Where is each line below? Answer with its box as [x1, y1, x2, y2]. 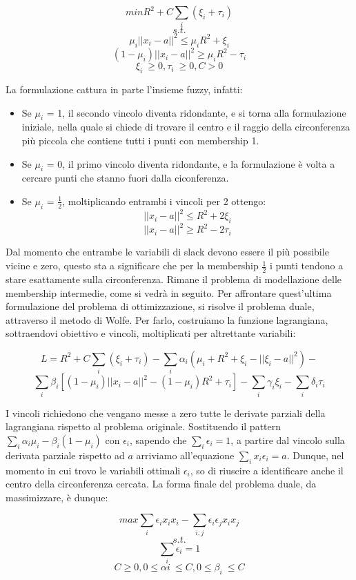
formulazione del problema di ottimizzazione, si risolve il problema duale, [6, 299, 315, 313]
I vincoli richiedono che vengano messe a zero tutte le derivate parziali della [6, 405, 326, 420]
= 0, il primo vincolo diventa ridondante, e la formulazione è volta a [46, 156, 335, 171]
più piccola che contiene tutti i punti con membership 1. [21, 133, 259, 147]
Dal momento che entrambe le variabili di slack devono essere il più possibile [6, 244, 329, 259]
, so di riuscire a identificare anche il [190, 463, 344, 477]
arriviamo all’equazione [136, 447, 235, 462]
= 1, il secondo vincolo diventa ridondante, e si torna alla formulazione [46, 105, 346, 119]
